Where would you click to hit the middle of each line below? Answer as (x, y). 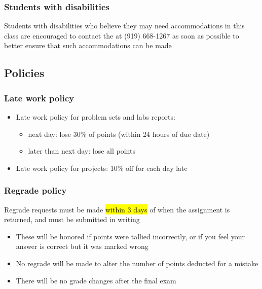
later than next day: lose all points (82, 151)
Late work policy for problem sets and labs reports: (96, 117)
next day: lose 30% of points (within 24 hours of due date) (119, 134)
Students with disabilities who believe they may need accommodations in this (124, 26)
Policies (24, 73)
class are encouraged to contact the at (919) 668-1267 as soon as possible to (122, 35)
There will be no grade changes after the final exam (96, 280)
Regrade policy (35, 190)
